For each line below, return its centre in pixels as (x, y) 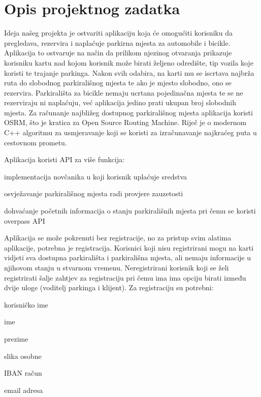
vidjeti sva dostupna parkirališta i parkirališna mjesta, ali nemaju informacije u (127, 257)
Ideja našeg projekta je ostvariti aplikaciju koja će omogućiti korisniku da (118, 33)
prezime (16, 338)
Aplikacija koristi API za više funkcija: (64, 159)
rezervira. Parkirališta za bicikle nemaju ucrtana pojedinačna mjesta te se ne (124, 92)
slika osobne (23, 356)
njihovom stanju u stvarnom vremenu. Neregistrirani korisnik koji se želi (117, 267)
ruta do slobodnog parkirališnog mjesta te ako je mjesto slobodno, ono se (118, 83)
